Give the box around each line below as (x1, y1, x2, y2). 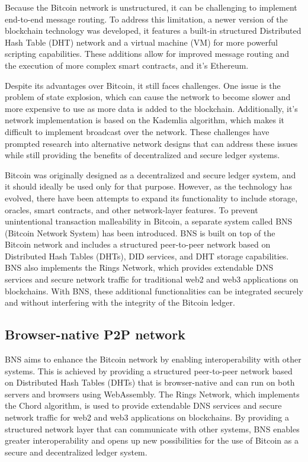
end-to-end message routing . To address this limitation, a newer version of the (5, 12, 288, 25)
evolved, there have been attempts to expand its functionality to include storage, (5, 191, 298, 204)
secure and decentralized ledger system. (5, 445, 147, 458)
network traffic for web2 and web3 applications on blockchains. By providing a (5, 411, 290, 423)
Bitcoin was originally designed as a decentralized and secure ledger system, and (5, 168, 296, 181)
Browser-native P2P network (5, 325, 185, 344)
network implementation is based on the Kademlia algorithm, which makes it (5, 114, 285, 126)
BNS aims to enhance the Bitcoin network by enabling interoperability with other (5, 353, 301, 365)
